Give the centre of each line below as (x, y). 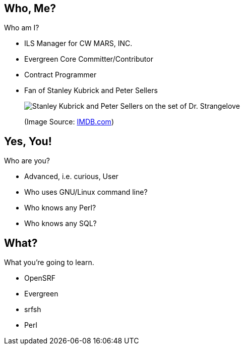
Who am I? (22, 28)
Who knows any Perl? (60, 208)
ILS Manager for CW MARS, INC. (78, 43)
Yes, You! (28, 141)
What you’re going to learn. (49, 263)
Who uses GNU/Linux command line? (86, 192)
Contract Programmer (60, 75)
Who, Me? (30, 8)
